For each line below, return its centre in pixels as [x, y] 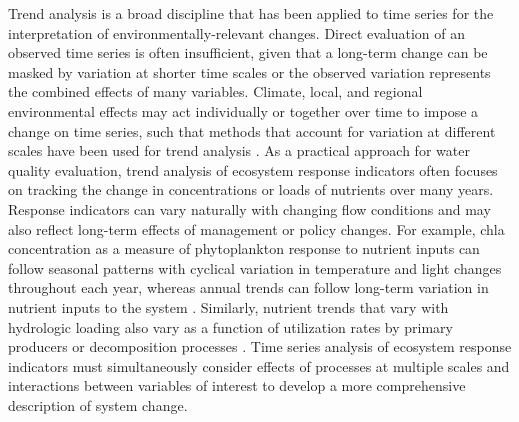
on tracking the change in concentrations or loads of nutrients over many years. [251, 189]
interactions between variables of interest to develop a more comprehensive [237, 385]
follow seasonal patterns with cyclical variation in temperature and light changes [255, 267]
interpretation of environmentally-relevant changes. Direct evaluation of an [237, 32]
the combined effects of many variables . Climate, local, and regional [215, 91]
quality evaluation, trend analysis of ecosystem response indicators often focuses [253, 169]
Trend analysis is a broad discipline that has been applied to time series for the [251, 13]
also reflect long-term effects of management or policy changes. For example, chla [256, 228]
